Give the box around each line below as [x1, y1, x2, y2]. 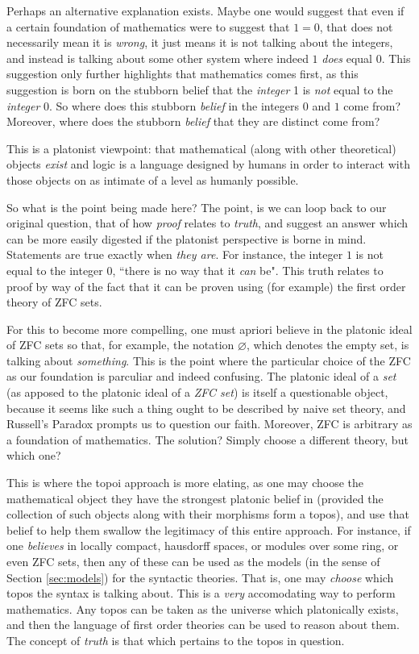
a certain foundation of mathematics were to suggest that [6, 18, 290, 35]
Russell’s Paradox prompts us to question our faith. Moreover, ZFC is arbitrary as [6, 415, 413, 432]
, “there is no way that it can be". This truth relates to [112, 261, 384, 278]
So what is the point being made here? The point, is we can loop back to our [6, 198, 387, 215]
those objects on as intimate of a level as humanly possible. [6, 171, 299, 188]
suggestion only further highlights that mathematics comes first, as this [6, 65, 359, 82]
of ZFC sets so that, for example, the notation [6, 336, 234, 353]
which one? [6, 447, 61, 464]
